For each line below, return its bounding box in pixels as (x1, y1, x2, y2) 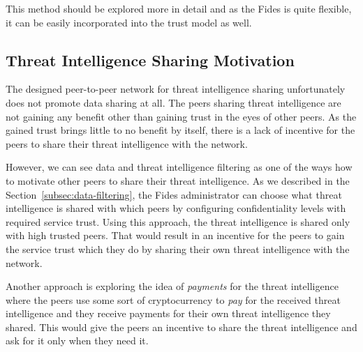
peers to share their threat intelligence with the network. (6, 136, 248, 151)
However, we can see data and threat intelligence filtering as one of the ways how (6, 160, 353, 174)
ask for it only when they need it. (6, 333, 149, 348)
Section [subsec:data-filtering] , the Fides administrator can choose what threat (6, 187, 342, 201)
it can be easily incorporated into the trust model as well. (6, 15, 252, 29)
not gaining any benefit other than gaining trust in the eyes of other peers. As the (6, 109, 357, 123)
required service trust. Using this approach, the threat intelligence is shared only (6, 214, 350, 229)
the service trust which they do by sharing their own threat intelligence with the (6, 241, 350, 256)
